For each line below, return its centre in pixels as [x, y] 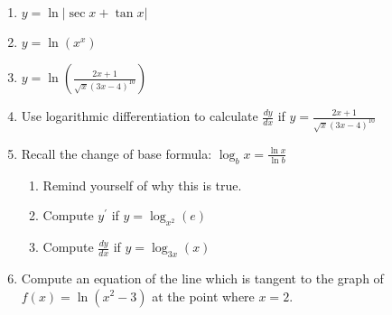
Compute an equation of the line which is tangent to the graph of [202, 278]
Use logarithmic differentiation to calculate [140, 116]
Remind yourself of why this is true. [142, 185]
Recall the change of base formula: [117, 153]
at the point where [203, 296]
